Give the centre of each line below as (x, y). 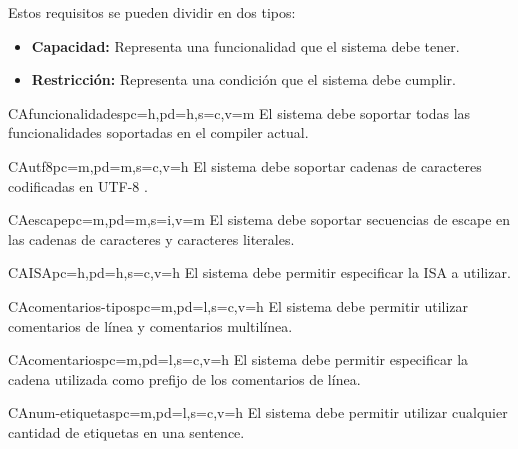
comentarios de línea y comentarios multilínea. (150, 325)
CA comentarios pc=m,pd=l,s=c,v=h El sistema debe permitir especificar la (238, 359)
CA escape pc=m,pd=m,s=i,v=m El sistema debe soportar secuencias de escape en (259, 219)
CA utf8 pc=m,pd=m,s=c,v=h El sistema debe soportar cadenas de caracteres (245, 165)
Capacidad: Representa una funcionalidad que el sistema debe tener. (245, 45)
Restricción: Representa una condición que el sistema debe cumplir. (243, 79)
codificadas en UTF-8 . (78, 185)
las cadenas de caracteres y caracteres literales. (151, 238)
